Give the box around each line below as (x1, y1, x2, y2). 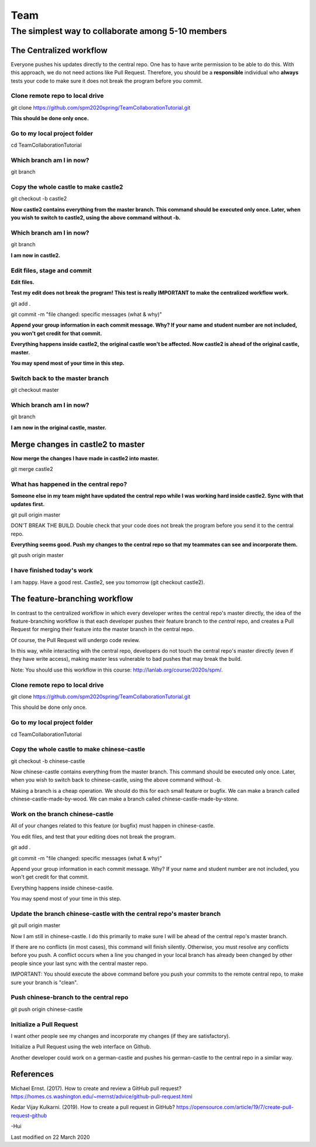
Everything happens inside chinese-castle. (11, 884, 114, 891)
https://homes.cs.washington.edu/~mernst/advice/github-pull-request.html (11, 1092, 193, 1100)
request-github (11, 1112, 47, 1119)
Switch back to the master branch (11, 374, 109, 382)
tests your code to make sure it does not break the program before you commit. (11, 77, 203, 84)
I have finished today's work (11, 566, 93, 575)
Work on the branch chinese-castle (11, 810, 114, 818)
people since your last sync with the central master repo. (11, 959, 149, 967)
